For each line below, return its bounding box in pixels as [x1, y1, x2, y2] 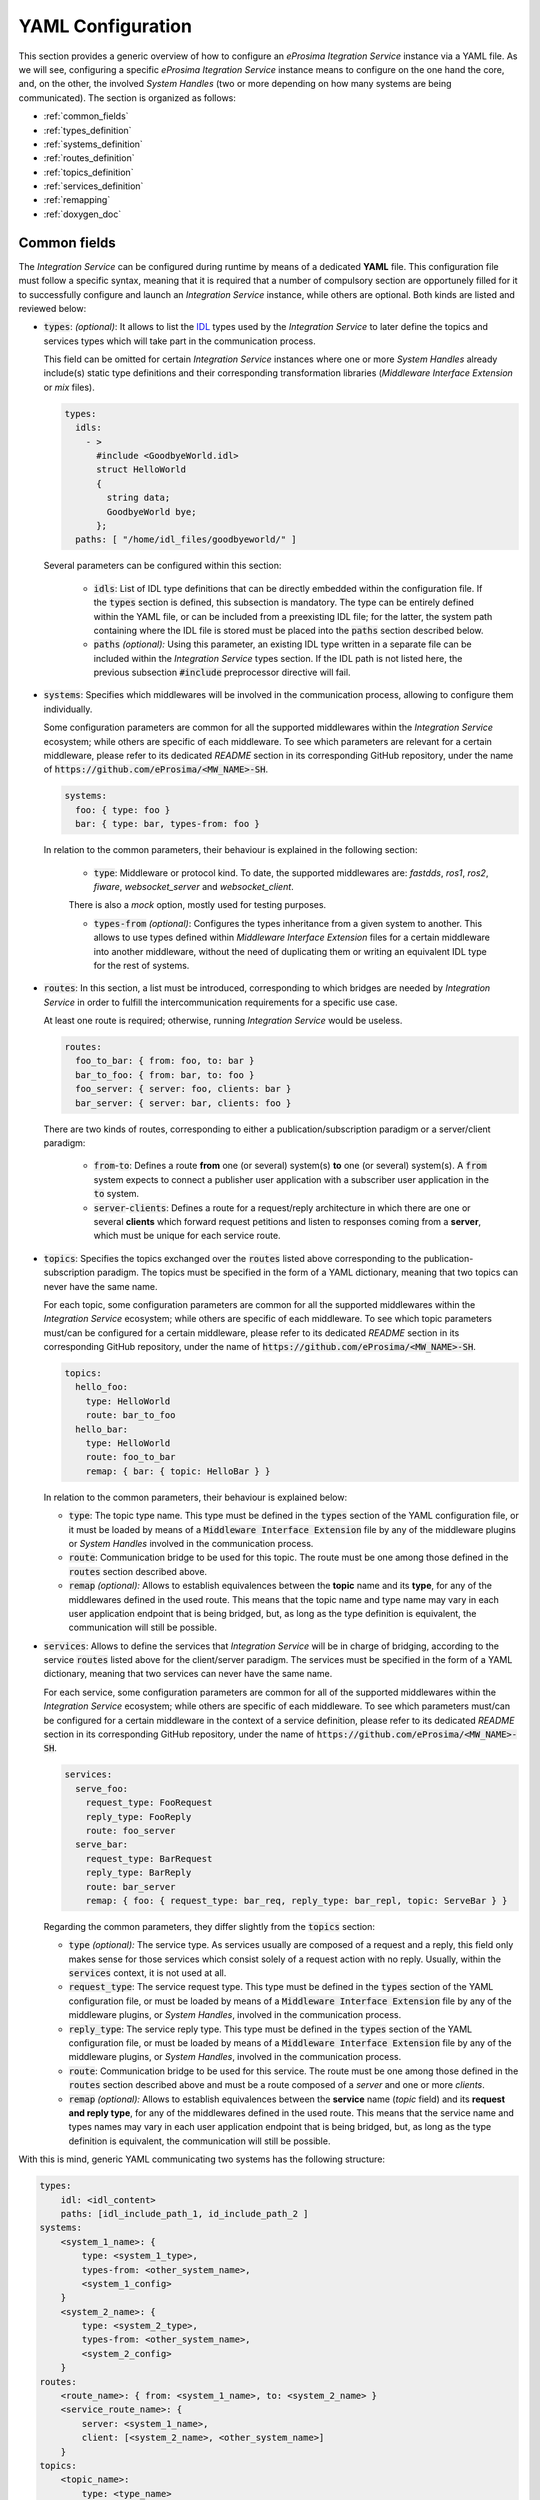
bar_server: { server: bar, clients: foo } [75, 1097, 292, 1109]
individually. [43, 703, 93, 715]
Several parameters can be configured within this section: [43, 560, 282, 572]
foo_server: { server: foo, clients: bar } [75, 1083, 292, 1095]
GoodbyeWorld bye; [106, 506, 197, 517]
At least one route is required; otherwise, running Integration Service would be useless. [43, 1015, 403, 1027]
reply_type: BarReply [85, 1867, 192, 1879]
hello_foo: [75, 1381, 129, 1393]
